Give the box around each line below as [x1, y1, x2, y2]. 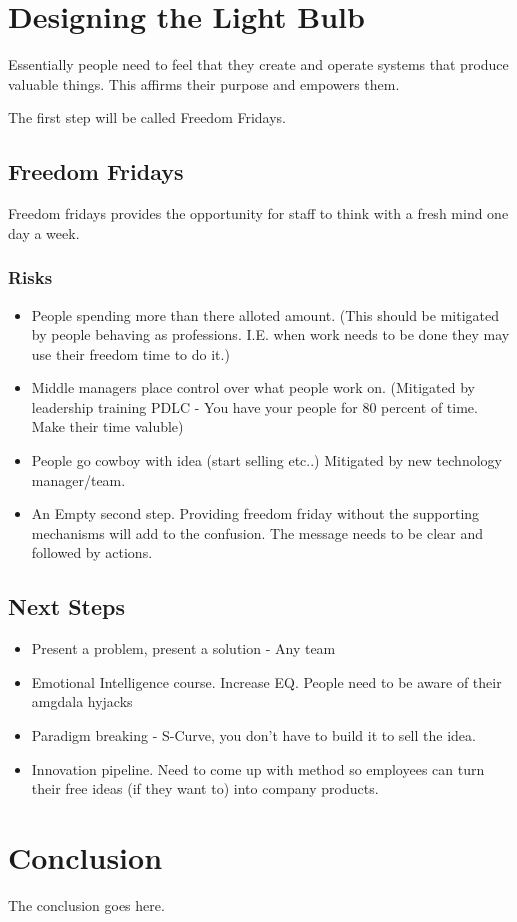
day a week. [8, 222, 80, 243]
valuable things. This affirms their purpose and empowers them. [8, 73, 400, 94]
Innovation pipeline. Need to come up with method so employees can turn [31, 758, 485, 779]
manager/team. [31, 469, 126, 490]
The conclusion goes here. [8, 894, 165, 915]
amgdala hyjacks [31, 691, 133, 712]
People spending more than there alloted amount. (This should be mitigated [31, 304, 499, 325]
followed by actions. [31, 542, 153, 563]
